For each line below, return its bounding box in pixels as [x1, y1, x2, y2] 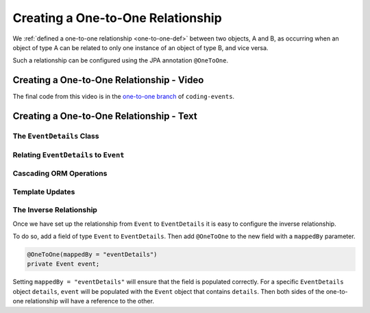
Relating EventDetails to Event [12, 150, 125, 159]
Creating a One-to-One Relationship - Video [12, 74, 204, 86]
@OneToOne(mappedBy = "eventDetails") [27, 251, 158, 259]
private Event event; [27, 260, 100, 268]
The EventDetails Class [12, 131, 99, 141]
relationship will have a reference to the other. [25, 297, 154, 305]
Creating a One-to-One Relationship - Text [12, 111, 198, 122]
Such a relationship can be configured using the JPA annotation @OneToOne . [12, 56, 229, 65]
